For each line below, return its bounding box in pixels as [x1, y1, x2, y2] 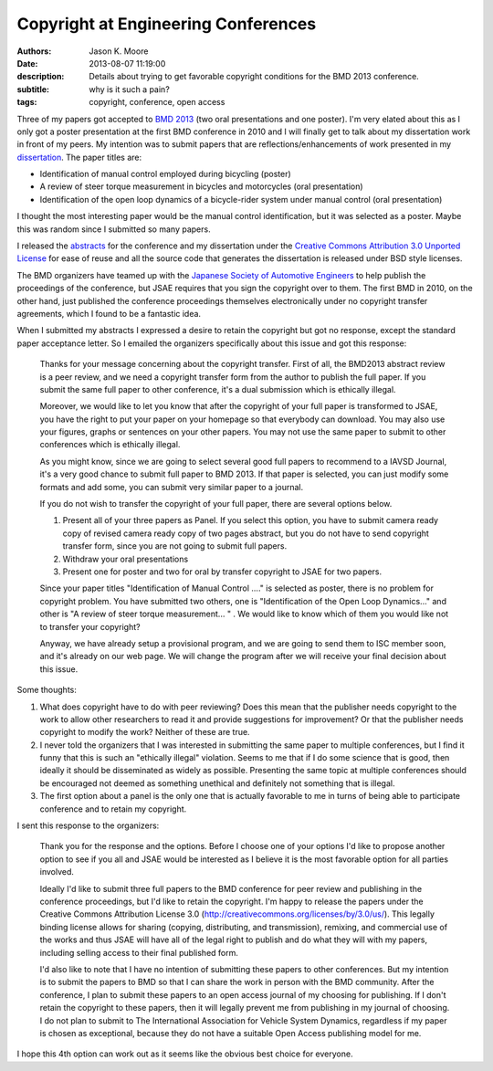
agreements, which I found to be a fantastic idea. [16, 308, 201, 319]
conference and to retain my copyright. [39, 803, 187, 814]
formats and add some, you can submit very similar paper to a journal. [39, 481, 304, 492]
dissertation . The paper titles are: [16, 152, 142, 163]
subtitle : [16, 83, 50, 95]
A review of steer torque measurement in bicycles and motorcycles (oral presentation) [39, 181, 364, 192]
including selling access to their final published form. [39, 947, 239, 958]
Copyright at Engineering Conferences [16, 14, 317, 34]
